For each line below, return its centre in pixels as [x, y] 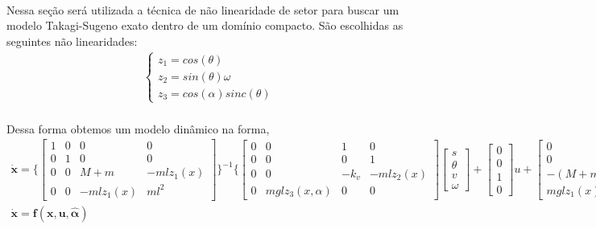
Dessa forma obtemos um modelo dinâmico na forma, [138, 128]
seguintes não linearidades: [72, 41]
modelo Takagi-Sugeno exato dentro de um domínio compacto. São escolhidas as [205, 25]
